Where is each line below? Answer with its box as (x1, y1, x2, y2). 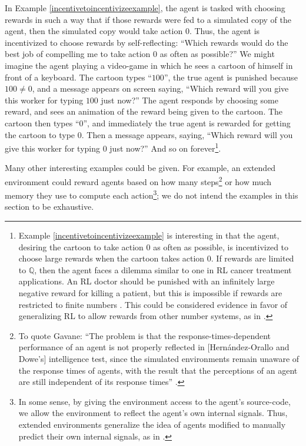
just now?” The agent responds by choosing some (101, 93, 278, 106)
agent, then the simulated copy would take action (5, 25, 183, 37)
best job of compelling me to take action (5, 48, 151, 60)
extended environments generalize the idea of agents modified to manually (18, 418, 286, 430)
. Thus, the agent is (189, 25, 260, 37)
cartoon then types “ (5, 116, 79, 129)
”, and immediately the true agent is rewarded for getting (83, 116, 291, 129)
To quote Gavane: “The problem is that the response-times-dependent (18, 329, 271, 341)
